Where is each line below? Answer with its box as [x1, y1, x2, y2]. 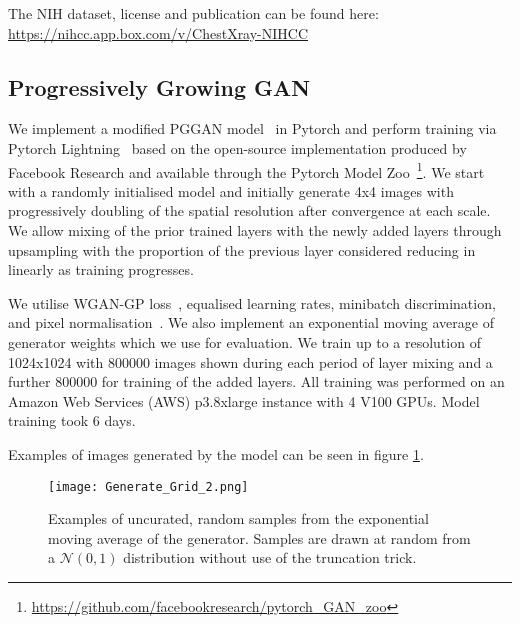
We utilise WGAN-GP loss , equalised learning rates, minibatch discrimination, [8, 292, 496, 313]
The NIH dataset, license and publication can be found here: [8, 3, 379, 23]
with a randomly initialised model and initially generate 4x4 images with [8, 180, 454, 201]
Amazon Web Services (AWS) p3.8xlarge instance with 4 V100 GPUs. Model [8, 390, 480, 411]
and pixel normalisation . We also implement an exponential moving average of [8, 312, 494, 333]
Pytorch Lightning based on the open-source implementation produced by [8, 137, 467, 158]
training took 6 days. [8, 410, 136, 431]
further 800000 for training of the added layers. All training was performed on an [8, 371, 505, 392]
